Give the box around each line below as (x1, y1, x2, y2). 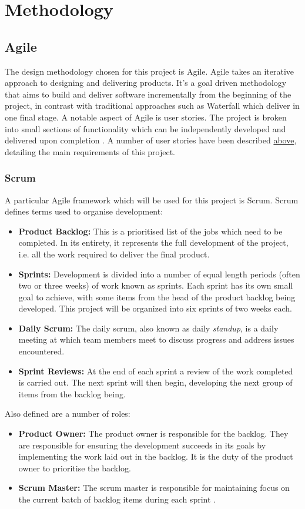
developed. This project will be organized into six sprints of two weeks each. (18, 302, 292, 314)
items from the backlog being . (18, 387, 126, 400)
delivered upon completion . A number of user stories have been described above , (5, 134, 297, 146)
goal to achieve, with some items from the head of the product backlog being (18, 290, 296, 303)
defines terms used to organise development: (5, 205, 163, 217)
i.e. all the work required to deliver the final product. (18, 247, 210, 260)
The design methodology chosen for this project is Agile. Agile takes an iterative (5, 65, 294, 77)
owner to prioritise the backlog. (18, 461, 131, 474)
